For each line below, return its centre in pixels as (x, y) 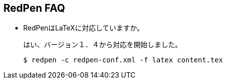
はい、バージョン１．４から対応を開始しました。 (103, 45)
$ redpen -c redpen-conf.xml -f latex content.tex (123, 60)
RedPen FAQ (34, 8)
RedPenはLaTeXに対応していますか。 (84, 28)
